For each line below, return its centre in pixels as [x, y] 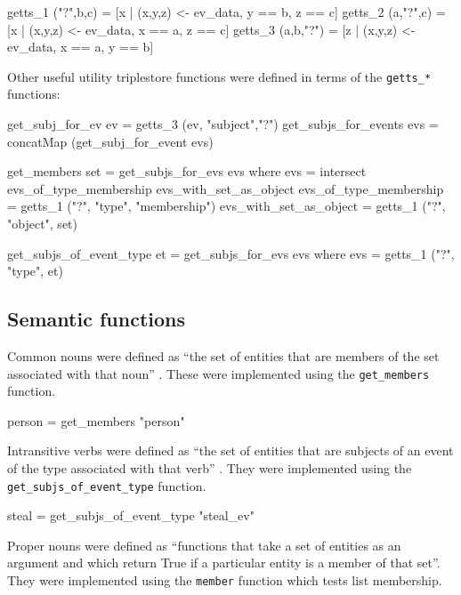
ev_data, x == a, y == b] [81, 47]
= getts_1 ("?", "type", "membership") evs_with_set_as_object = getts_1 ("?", [226, 206]
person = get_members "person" [96, 420]
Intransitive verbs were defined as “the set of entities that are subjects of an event [230, 450]
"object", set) [42, 223]
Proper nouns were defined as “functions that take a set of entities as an [204, 545]
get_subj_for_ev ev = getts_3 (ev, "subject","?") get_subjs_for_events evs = [223, 124]
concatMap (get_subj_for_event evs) [110, 141]
